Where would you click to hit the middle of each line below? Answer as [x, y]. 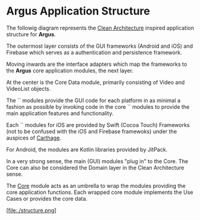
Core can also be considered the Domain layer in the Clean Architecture [95, 167]
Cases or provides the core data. [47, 198]
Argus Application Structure [78, 11]
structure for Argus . [31, 34]
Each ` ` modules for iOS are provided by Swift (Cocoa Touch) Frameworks [98, 125]
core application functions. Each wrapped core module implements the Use [100, 192]
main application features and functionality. [60, 113]
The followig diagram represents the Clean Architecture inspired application [100, 28]
